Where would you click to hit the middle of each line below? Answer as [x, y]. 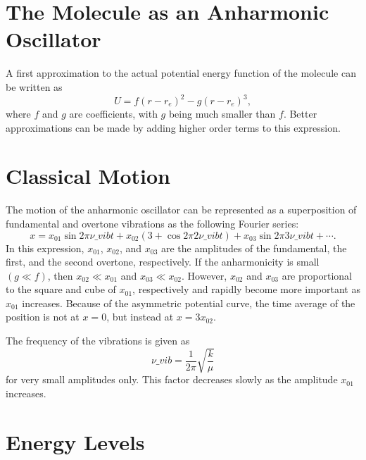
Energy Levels [75, 441]
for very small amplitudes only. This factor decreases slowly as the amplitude [172, 379]
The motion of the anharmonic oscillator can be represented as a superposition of [181, 210]
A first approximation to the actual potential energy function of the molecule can [181, 73]
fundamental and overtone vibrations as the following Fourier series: [152, 223]
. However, [204, 275]
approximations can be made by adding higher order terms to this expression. [173, 127]
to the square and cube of [61, 289]
